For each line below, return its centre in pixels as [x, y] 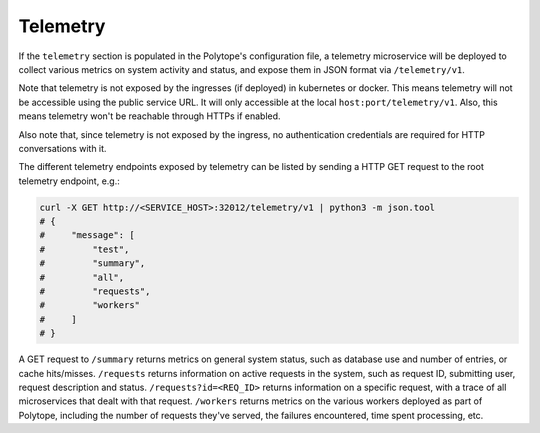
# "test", [84, 249]
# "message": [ [87, 235]
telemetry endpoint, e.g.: [69, 181]
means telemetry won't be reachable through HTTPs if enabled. [149, 116]
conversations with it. [62, 148]
